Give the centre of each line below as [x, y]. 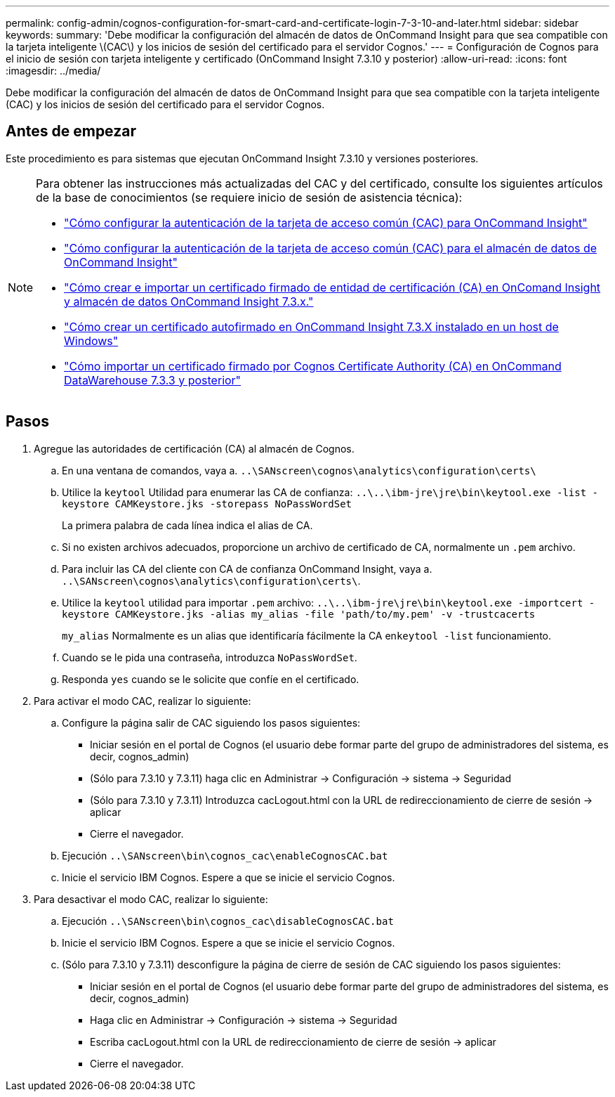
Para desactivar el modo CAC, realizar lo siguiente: [151, 899]
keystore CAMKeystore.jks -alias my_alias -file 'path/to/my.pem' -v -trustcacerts [299, 614]
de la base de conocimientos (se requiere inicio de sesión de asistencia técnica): [249, 197]
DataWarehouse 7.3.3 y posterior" [153, 380]
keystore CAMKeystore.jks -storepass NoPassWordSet [207, 504]
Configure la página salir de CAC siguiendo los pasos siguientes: [211, 722]
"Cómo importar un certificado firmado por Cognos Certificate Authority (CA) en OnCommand [313, 366]
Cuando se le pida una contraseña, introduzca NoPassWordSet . [210, 657]
